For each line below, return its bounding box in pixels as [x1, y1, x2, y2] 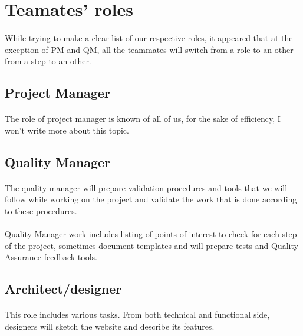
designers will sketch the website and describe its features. [5, 320, 215, 332]
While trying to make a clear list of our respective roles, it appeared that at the [5, 31, 293, 44]
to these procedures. [5, 204, 77, 217]
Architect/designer [5, 280, 122, 298]
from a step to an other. [5, 55, 91, 67]
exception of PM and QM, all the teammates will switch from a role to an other [5, 43, 294, 55]
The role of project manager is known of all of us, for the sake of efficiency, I [5, 112, 281, 125]
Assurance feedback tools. [5, 251, 97, 263]
